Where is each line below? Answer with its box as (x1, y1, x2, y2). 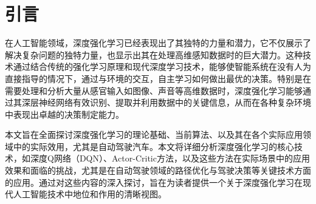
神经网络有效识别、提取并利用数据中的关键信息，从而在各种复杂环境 (38, 96, 311, 109)
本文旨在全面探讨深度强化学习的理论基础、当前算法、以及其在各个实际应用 (5, 128, 303, 141)
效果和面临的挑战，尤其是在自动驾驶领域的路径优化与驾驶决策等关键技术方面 (5, 164, 311, 177)
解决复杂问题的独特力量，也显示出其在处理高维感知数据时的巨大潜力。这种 (5, 48, 303, 61)
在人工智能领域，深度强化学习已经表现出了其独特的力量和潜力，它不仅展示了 (5, 36, 311, 49)
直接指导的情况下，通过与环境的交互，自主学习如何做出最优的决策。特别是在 (5, 72, 311, 84)
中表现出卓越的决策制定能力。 (5, 107, 124, 120)
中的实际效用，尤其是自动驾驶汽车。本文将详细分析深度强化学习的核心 (13, 140, 294, 152)
